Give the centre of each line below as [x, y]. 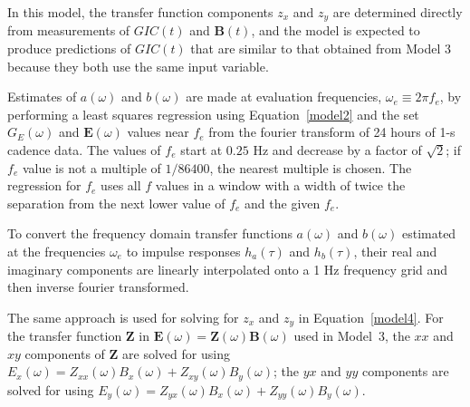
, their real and [395, 251]
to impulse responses [183, 251]
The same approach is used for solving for [123, 317]
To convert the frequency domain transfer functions [150, 233]
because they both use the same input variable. [138, 66]
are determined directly [398, 12]
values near [158, 132]
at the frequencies [57, 251]
